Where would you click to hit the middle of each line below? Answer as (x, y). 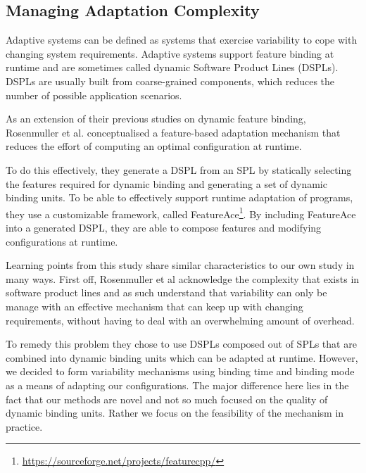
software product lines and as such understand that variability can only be (166, 292)
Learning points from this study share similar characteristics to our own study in (180, 265)
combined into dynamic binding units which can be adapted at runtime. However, (182, 357)
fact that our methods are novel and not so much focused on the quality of (167, 399)
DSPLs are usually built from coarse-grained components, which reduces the (170, 81)
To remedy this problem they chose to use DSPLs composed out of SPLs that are (181, 344)
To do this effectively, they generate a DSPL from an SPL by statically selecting (179, 169)
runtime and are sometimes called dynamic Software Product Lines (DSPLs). (172, 67)
